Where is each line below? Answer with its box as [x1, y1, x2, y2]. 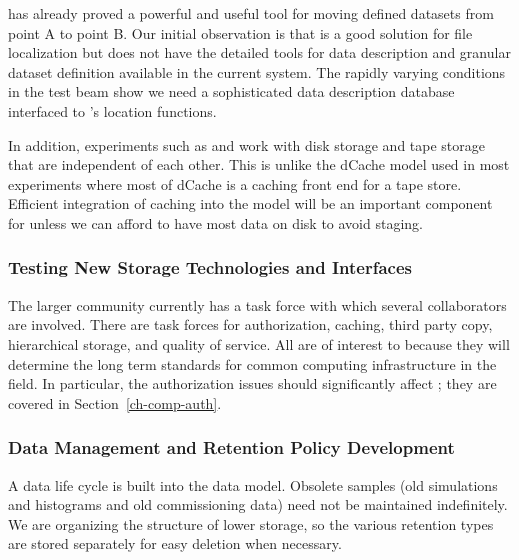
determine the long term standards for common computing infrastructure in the [8, 353, 497, 374]
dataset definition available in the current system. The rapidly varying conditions [8, 61, 506, 82]
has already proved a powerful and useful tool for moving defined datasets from [8, 3, 494, 23]
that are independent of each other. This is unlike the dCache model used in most [8, 154, 510, 175]
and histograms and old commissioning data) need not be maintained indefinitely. [8, 494, 508, 515]
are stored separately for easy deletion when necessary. [8, 533, 342, 554]
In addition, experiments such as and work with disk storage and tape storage [8, 134, 486, 155]
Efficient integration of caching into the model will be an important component [8, 193, 493, 214]
